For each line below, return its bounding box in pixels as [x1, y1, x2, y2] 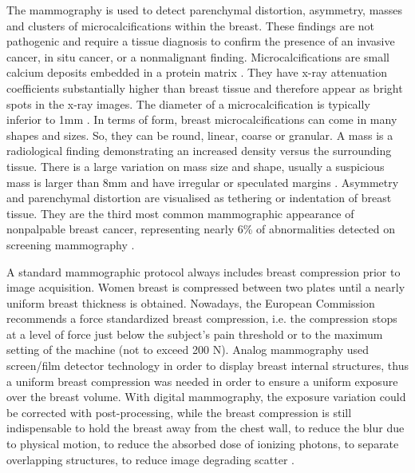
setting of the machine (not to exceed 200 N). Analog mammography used [6, 341, 369, 358]
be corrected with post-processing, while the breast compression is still [6, 403, 352, 420]
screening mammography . [6, 236, 135, 252]
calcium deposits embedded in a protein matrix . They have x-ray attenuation [6, 64, 388, 81]
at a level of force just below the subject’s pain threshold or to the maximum [6, 325, 383, 342]
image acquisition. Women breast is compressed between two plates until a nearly [6, 279, 405, 296]
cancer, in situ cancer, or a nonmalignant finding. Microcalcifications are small [6, 48, 389, 65]
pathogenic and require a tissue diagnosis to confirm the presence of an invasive [6, 33, 395, 50]
